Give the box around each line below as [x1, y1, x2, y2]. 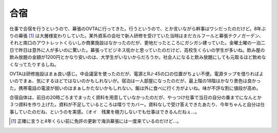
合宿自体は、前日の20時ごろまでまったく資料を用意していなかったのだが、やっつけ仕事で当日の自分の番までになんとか [9, 95, 262, 101]
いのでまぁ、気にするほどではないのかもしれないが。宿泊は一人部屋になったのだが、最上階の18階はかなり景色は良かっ [9, 78, 261, 84]
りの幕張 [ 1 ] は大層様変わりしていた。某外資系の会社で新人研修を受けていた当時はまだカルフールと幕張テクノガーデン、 [9, 32, 264, 38]
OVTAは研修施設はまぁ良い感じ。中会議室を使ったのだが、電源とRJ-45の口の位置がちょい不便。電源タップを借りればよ [9, 71, 264, 77]
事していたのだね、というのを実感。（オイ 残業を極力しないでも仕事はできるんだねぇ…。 [9, 108, 200, 115]
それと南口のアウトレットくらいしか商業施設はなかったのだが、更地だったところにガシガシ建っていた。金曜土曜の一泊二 [9, 40, 266, 46]
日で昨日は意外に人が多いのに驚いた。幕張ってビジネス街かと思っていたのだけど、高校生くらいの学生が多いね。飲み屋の [9, 47, 265, 53]
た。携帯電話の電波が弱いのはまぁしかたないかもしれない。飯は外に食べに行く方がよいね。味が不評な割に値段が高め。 [9, 85, 261, 91]
